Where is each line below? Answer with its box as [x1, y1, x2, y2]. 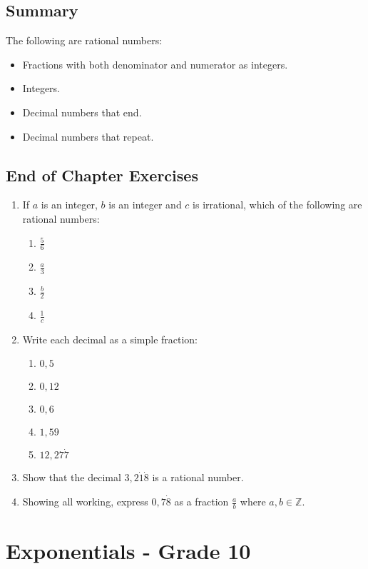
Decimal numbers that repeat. [22, 129, 154, 143]
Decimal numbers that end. [22, 104, 142, 119]
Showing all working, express [22, 494, 148, 509]
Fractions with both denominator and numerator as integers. [22, 56, 288, 71]
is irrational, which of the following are [193, 197, 362, 212]
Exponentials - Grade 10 [6, 536, 251, 565]
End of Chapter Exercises [6, 163, 198, 186]
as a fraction [174, 494, 229, 509]
